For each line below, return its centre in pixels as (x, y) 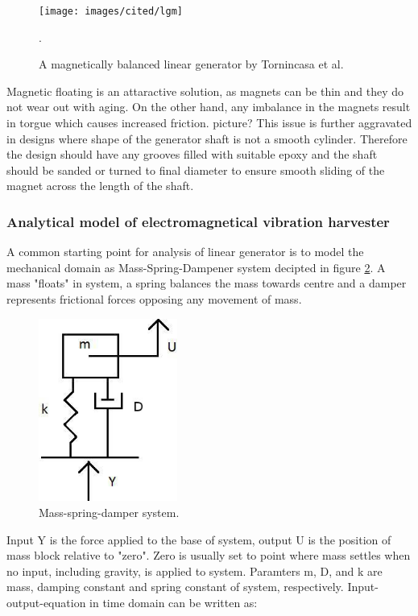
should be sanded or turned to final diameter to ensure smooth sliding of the (196, 170)
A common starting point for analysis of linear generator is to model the (185, 252)
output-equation (46, 602)
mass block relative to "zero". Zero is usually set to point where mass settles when (209, 555)
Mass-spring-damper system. (109, 512)
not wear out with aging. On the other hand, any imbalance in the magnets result (209, 107)
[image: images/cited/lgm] (111, 11)
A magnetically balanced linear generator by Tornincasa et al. (191, 64)
